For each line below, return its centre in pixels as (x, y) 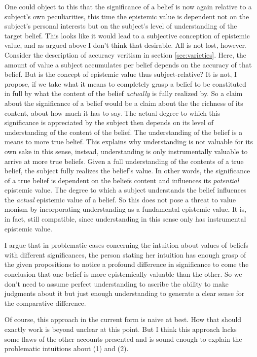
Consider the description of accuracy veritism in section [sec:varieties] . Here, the (125, 54)
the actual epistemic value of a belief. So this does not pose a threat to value (120, 199)
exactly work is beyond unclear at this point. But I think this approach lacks (121, 329)
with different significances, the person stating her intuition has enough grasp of (125, 254)
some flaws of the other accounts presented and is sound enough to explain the (123, 339)
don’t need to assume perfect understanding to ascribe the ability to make (117, 283)
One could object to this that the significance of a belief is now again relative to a (128, 6)
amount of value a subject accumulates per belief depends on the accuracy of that (128, 64)
